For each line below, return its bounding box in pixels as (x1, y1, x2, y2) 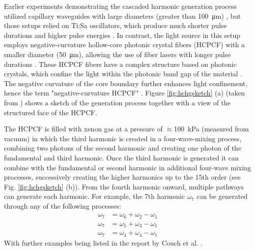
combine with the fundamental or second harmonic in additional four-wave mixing (4, 162, 252, 172)
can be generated (196, 191, 248, 201)
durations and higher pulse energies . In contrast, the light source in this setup (4, 30, 241, 40)
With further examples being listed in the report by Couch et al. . (4, 237, 203, 248)
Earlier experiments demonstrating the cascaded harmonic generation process (4, 1, 237, 11)
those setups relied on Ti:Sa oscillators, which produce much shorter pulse (4, 20, 227, 31)
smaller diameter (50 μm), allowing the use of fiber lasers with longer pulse (4, 49, 231, 59)
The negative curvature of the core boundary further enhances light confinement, (4, 78, 248, 88)
